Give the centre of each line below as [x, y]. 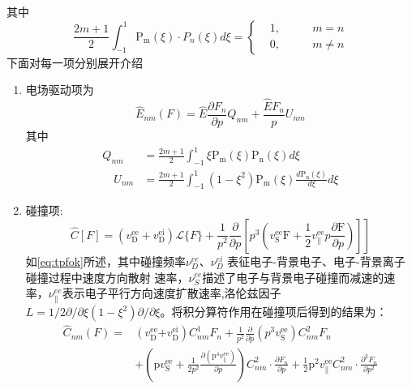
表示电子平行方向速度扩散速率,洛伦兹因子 [172, 293]
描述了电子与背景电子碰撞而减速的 [293, 277]
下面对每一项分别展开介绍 [75, 62]
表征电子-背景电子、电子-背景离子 [316, 261]
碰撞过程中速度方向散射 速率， [107, 277]
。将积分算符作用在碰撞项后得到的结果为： [274, 312]
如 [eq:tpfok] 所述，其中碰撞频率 [105, 261]
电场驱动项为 [60, 90]
